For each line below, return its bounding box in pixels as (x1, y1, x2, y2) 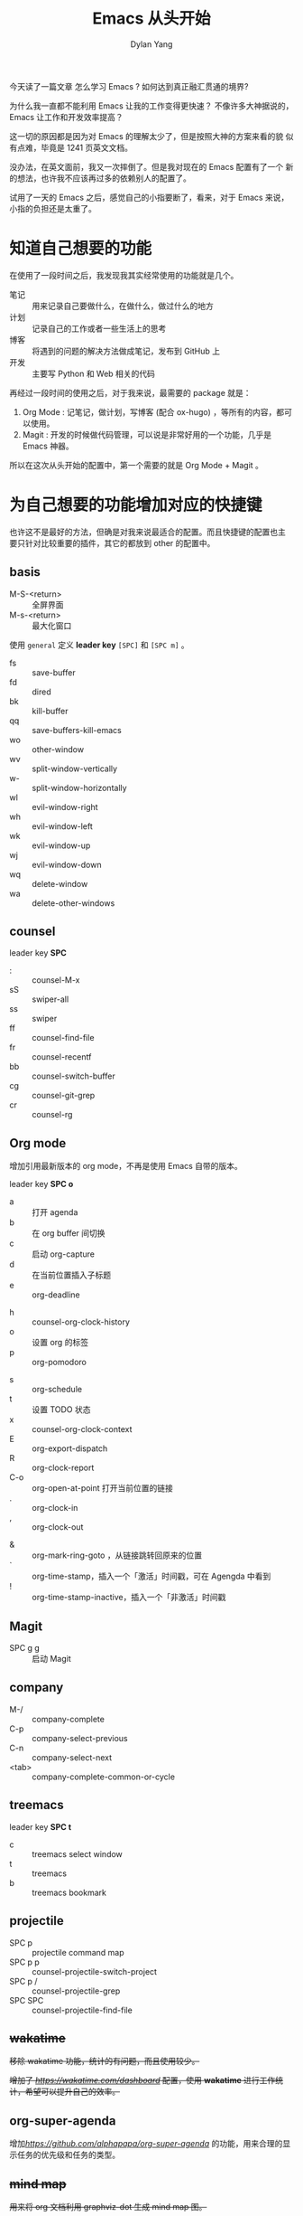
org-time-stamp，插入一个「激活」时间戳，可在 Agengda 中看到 (32, 1570, 271, 1582)
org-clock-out (32, 1522, 84, 1532)
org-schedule (32, 1384, 83, 1395)
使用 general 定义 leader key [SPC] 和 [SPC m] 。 (9, 639, 189, 650)
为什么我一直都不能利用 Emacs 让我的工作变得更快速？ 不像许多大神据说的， (9, 100, 294, 111)
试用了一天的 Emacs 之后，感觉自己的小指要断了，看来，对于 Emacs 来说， (9, 192, 289, 203)
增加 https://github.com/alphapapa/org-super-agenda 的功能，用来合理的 (9, 2138, 283, 2149)
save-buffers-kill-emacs (32, 724, 122, 735)
